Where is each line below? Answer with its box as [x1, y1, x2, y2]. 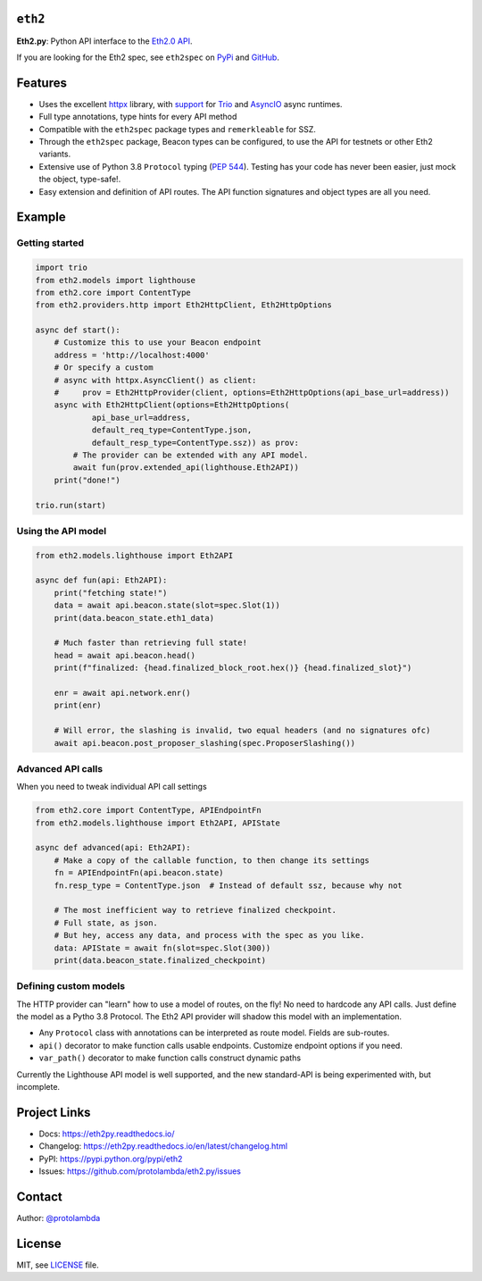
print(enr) [54, 700, 102, 710]
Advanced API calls [16, 762, 103, 774]
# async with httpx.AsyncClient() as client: [54, 375, 257, 385]
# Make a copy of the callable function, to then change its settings [54, 855, 370, 866]
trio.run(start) [35, 500, 107, 510]
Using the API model [16, 524, 107, 537]
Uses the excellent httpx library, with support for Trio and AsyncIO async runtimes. [38, 98, 343, 109]
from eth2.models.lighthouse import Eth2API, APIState [35, 817, 280, 828]
